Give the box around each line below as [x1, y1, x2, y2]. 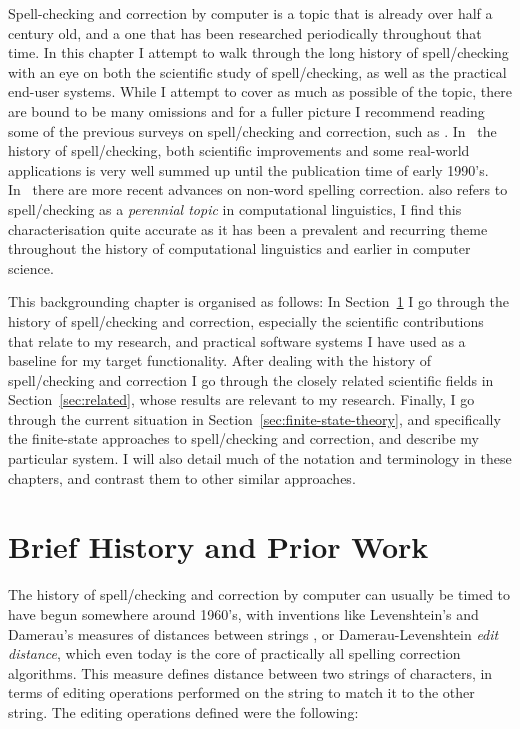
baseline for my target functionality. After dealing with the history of [8, 350, 432, 371]
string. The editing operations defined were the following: [8, 701, 359, 722]
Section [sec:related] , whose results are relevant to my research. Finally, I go [8, 389, 475, 410]
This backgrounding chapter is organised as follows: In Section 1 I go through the [8, 291, 510, 312]
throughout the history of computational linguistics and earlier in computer [8, 238, 471, 259]
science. [8, 257, 54, 278]
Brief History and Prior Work [8, 526, 429, 567]
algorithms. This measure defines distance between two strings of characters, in [8, 662, 493, 683]
